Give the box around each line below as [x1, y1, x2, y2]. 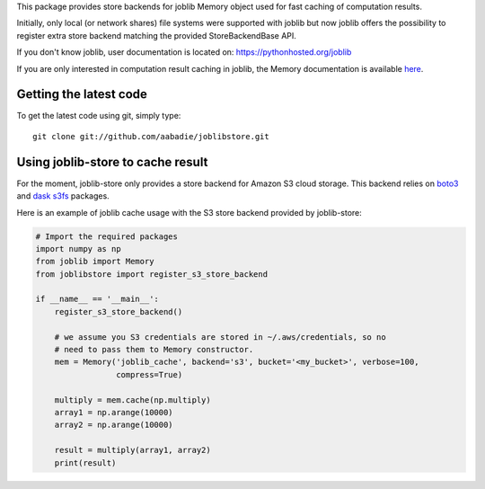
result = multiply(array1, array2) [54, 445, 211, 456]
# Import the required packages [35, 231, 179, 242]
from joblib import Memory [35, 256, 154, 267]
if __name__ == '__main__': [35, 294, 159, 305]
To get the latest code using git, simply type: [16, 111, 181, 121]
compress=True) [115, 369, 183, 379]
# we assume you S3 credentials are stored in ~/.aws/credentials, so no [54, 332, 386, 342]
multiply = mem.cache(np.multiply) [54, 395, 211, 405]
